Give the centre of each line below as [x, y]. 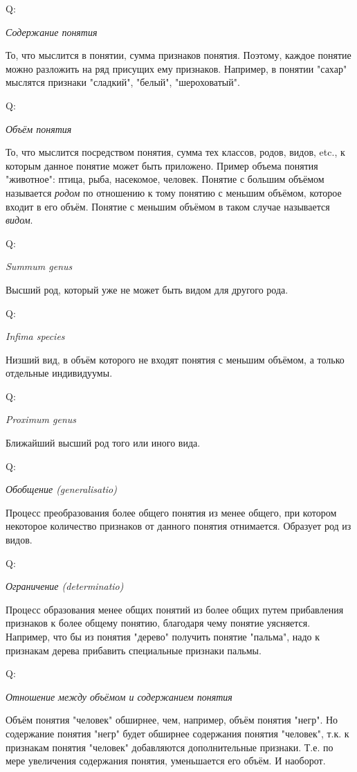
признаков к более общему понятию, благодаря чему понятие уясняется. [158, 623]
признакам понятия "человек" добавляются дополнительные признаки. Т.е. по [170, 747]
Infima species [35, 336]
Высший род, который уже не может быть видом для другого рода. [147, 289]
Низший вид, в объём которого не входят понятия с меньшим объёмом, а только [175, 359]
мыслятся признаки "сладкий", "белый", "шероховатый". [123, 82]
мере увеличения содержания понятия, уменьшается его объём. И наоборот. [166, 761]
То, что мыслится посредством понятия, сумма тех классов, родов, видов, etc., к [175, 152]
